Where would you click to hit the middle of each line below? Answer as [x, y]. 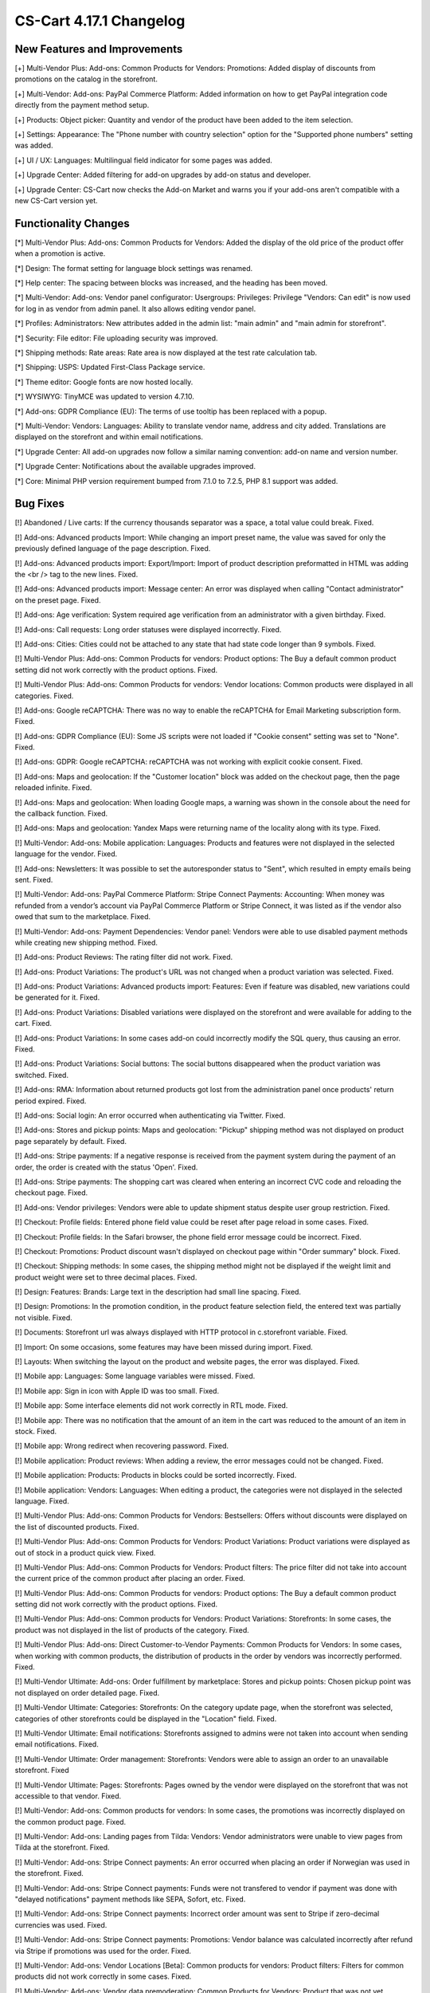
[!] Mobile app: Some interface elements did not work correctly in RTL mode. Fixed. [151, 1405]
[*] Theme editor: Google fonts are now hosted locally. [104, 382]
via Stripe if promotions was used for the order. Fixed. [103, 1951]
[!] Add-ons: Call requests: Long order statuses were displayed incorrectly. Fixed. [148, 629]
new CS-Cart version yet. [57, 200]
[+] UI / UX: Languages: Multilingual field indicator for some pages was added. [143, 160]
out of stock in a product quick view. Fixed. [85, 1553]
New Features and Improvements [99, 49]
